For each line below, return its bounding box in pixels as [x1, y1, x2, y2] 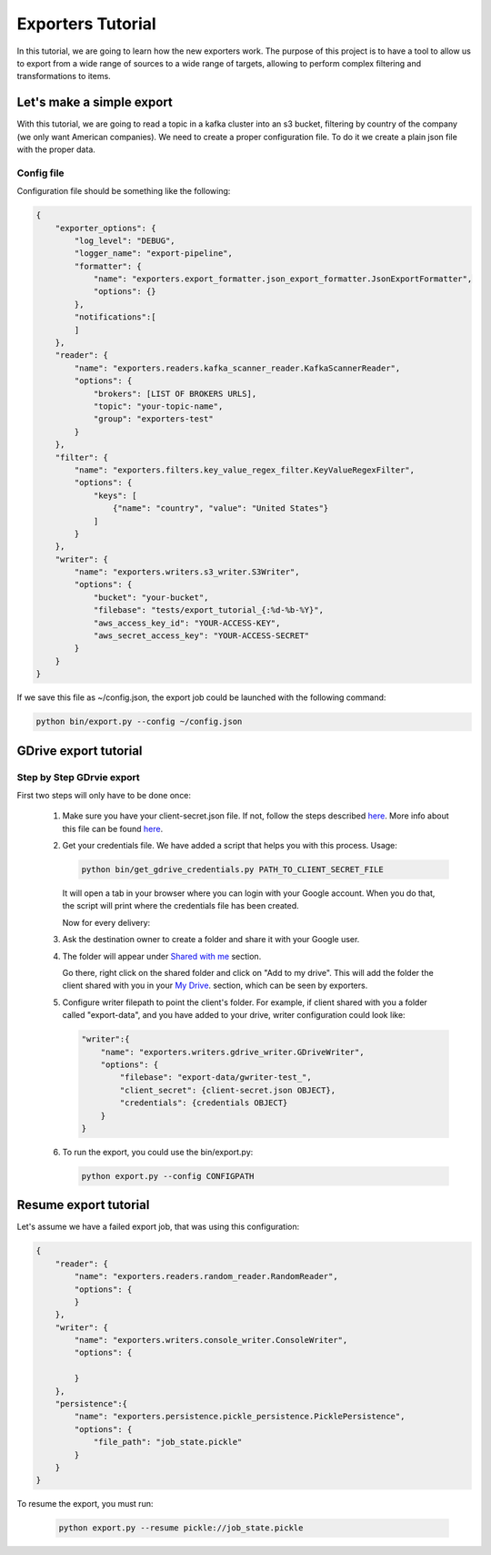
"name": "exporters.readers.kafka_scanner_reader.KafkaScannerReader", [74, 362, 401, 373]
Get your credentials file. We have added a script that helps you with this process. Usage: [62, 840, 397, 851]
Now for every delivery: [62, 917, 151, 928]
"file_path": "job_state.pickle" [93, 1437, 243, 1448]
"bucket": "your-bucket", [93, 592, 209, 603]
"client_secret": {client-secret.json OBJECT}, [119, 1084, 336, 1095]
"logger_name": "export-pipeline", [74, 249, 234, 259]
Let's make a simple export [16, 95, 173, 110]
